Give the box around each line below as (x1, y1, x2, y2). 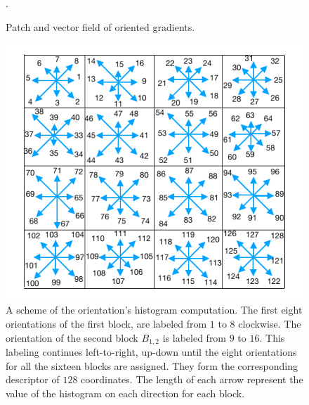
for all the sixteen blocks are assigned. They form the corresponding (6, 358, 298, 373)
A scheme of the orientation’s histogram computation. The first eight (6, 302, 303, 317)
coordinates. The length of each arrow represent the (81, 372, 303, 387)
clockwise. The (238, 316, 301, 330)
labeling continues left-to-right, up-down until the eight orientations (6, 345, 297, 359)
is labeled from (162, 330, 227, 345)
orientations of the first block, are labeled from (6, 316, 207, 330)
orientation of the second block (6, 330, 138, 345)
